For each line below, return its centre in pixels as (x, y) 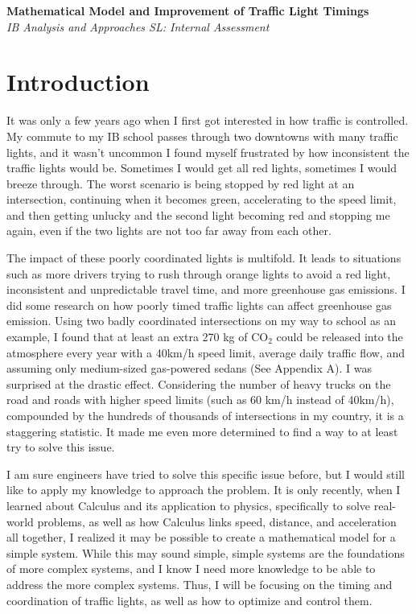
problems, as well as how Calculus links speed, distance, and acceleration (217, 521)
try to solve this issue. (61, 447)
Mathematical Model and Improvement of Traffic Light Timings (188, 10)
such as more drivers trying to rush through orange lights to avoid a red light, (199, 273)
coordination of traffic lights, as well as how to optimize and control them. (189, 600)
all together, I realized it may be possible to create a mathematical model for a (201, 537)
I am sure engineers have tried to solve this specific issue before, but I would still (206, 474)
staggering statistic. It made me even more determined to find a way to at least (202, 431)
